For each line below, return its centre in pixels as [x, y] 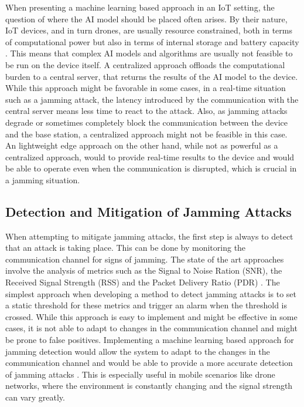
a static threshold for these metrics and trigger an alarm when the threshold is [146, 305]
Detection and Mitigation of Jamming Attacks [148, 211]
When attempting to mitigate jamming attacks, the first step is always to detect [149, 236]
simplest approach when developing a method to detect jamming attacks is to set [151, 293]
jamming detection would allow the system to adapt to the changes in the [138, 351]
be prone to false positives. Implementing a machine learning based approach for [150, 340]
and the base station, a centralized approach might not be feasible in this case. [146, 134]
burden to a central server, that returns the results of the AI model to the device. [152, 76]
